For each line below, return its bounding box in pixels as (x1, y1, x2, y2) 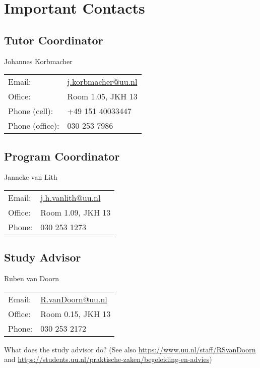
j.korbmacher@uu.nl (67, 76, 138, 88)
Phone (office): (8, 120, 59, 132)
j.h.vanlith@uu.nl (40, 191, 101, 203)
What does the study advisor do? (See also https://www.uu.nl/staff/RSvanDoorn (4, 344, 256, 354)
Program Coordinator (4, 148, 120, 164)
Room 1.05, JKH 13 (67, 90, 138, 102)
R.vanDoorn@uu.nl (40, 293, 107, 305)
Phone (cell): (8, 105, 53, 117)
